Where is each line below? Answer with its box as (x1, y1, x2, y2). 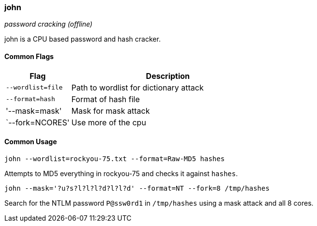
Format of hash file (71, 94, 140, 104)
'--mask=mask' (6, 105, 62, 116)
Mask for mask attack (71, 105, 150, 116)
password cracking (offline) (4, 20, 92, 29)
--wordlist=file (6, 84, 63, 91)
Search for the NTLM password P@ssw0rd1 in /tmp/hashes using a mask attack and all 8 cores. (4, 198, 314, 207)
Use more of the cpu (71, 117, 146, 127)
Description (146, 71, 190, 81)
